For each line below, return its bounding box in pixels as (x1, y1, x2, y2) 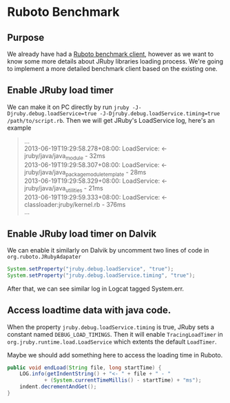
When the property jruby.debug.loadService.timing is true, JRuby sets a (7, 322, 215, 331)
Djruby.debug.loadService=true (7, 110, 97, 117)
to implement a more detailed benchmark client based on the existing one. (7, 65, 218, 72)
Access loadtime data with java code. (7, 304, 171, 316)
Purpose (7, 32, 45, 43)
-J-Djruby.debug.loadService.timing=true (99, 110, 220, 117)
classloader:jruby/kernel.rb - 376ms (23, 201, 126, 209)
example (7, 124, 32, 132)
